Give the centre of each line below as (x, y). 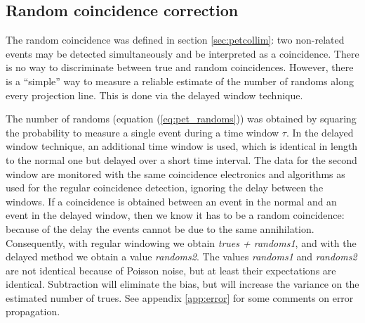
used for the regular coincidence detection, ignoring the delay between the (165, 188)
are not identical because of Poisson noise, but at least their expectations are (171, 270)
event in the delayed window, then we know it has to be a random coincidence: (175, 215)
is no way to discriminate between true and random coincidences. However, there (180, 67)
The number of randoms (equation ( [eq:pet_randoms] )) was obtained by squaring (181, 119)
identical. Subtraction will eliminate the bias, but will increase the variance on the (182, 284)
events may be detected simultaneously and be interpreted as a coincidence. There (182, 53)
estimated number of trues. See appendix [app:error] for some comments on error (180, 297)
